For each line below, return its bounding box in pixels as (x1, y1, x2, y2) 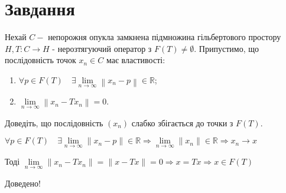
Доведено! (5, 176, 41, 189)
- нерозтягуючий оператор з (52, 42, 152, 54)
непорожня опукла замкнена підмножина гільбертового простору (48, 31, 281, 43)
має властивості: (106, 54, 165, 66)
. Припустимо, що (194, 42, 259, 54)
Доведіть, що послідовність (5, 116, 103, 129)
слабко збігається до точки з (131, 116, 233, 129)
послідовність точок (5, 54, 76, 66)
